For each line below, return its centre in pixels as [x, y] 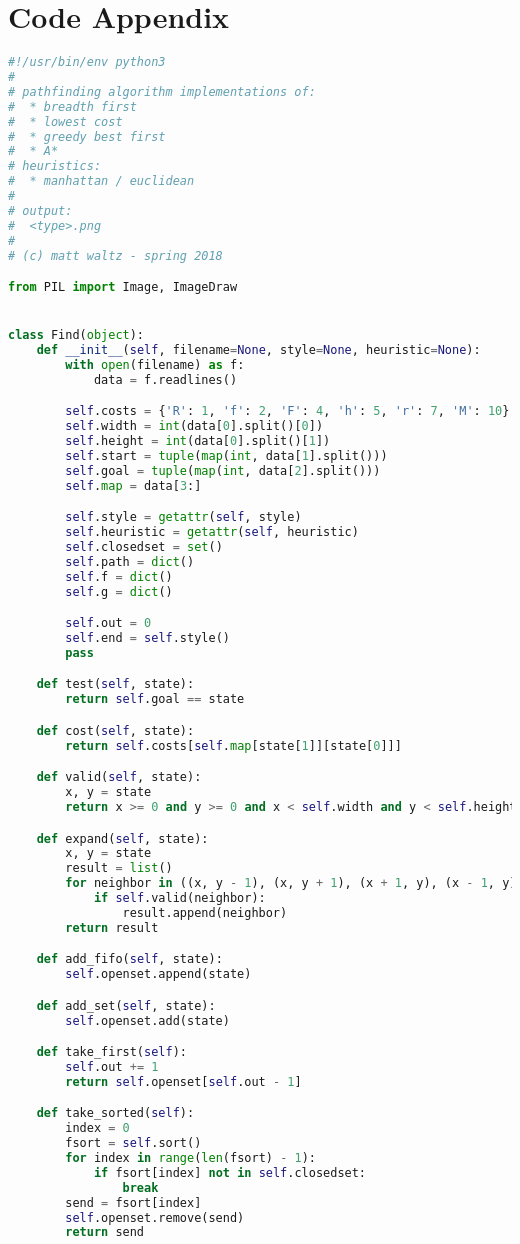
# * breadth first [72, 106]
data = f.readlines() [165, 379]
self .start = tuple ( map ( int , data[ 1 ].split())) [226, 456]
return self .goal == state [155, 699]
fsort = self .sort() [133, 1143]
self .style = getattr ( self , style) [183, 517]
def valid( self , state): [119, 777]
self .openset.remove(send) [155, 1217]
